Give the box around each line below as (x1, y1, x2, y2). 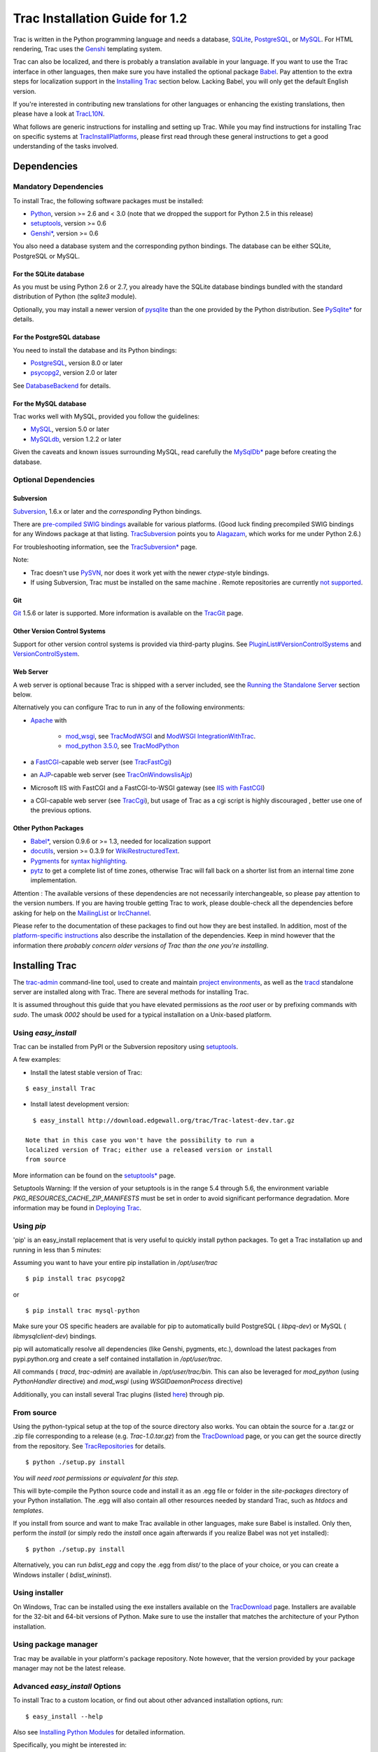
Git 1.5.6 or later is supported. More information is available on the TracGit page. (13, 609, 244, 617)
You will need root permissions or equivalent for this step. (13, 1474, 179, 1482)
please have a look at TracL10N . (13, 109, 105, 118)
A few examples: (13, 1055, 61, 1064)
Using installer (13, 1588, 64, 1598)
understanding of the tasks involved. (13, 142, 119, 151)
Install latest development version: (30, 1100, 129, 1109)
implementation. (30, 876, 77, 884)
